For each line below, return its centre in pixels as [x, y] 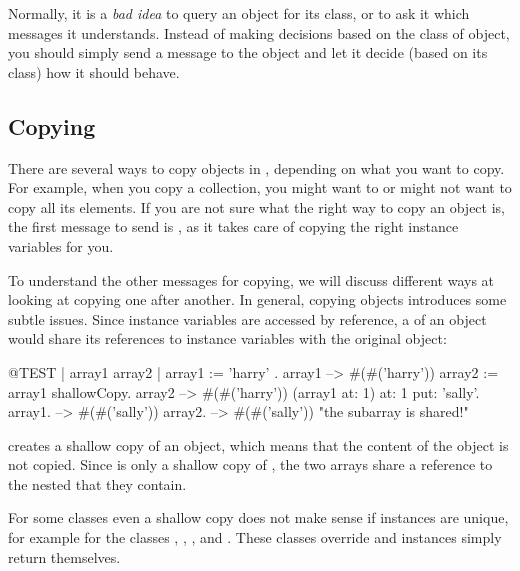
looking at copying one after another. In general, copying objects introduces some [257, 299]
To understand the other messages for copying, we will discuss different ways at [251, 279]
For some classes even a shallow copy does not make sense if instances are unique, [258, 517]
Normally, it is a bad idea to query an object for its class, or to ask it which [239, 13]
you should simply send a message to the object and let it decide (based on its [248, 52]
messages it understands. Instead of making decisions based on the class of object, [259, 32]
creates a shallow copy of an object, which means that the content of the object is [258, 444]
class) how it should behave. [94, 71]
